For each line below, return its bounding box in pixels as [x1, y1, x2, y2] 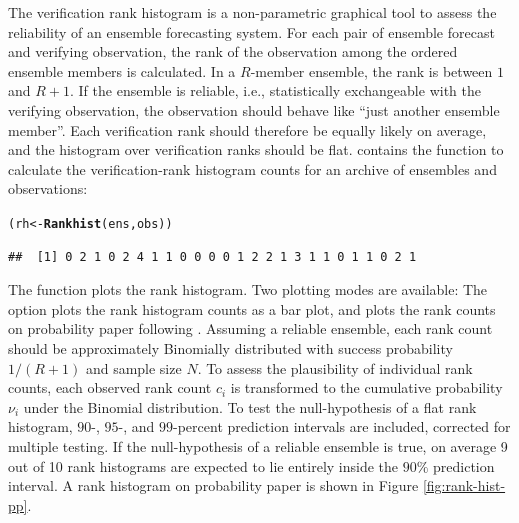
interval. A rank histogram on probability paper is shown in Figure [8, 475, 419, 496]
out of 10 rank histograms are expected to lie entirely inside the [8, 455, 399, 476]
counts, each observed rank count [8, 377, 212, 398]
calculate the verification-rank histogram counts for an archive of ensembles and [8, 158, 497, 179]
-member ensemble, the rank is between [250, 60, 493, 81]
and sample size [85, 357, 182, 378]
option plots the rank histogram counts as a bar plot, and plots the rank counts [8, 298, 496, 319]
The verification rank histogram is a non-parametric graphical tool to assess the [8, 2, 497, 22]
